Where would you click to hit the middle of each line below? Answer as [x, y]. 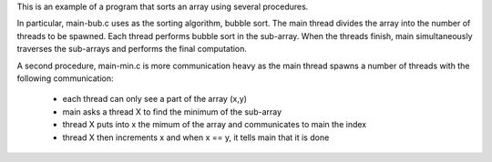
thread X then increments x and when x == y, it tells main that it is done [196, 137]
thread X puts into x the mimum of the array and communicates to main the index [215, 125]
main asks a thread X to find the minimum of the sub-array [172, 111]
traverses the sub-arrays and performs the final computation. [132, 49]
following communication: [65, 78]
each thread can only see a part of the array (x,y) [155, 99]
